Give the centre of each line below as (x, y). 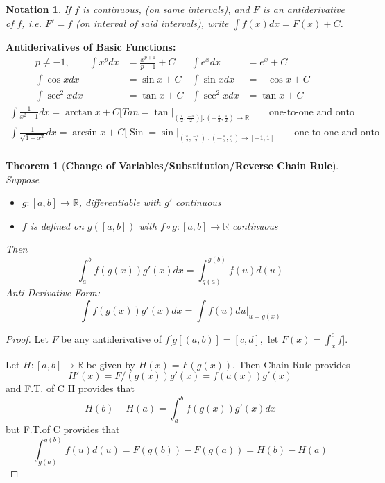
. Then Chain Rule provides (291, 364)
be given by (111, 364)
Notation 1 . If (38, 9)
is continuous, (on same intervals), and (166, 9)
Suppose (23, 179)
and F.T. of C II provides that (70, 388)
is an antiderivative (303, 9)
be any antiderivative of (112, 338)
